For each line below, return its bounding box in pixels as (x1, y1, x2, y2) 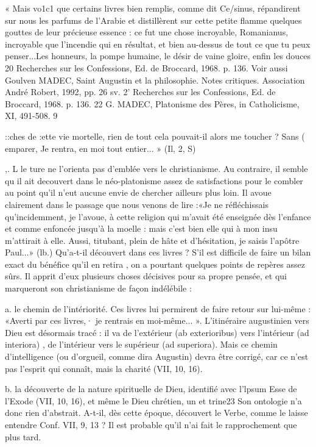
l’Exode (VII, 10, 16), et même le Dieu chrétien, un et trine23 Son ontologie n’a (5, 394, 302, 407)
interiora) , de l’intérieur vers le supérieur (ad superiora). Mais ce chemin (5, 338, 278, 351)
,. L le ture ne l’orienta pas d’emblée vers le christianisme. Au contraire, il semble (5, 162, 308, 175)
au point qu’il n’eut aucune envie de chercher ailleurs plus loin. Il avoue (5, 186, 272, 199)
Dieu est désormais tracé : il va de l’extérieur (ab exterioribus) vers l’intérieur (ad (5, 326, 309, 338)
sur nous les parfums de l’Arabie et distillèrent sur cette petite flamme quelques (5, 13, 302, 26)
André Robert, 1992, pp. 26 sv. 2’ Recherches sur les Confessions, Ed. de (5, 85, 276, 98)
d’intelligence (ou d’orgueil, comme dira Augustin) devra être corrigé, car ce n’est (5, 350, 309, 363)
